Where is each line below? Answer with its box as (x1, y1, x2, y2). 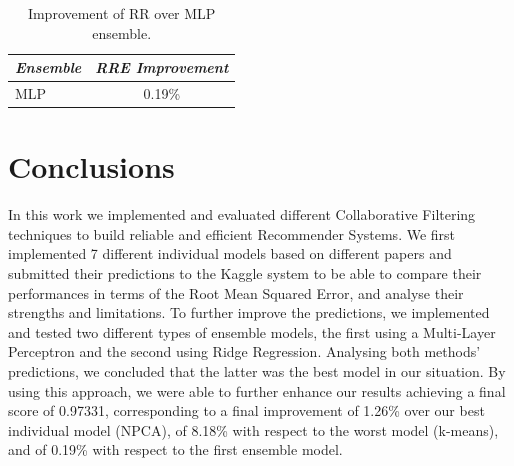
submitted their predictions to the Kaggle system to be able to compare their (8, 263, 482, 284)
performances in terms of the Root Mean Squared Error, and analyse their (8, 282, 464, 303)
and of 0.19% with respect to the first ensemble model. (8, 439, 343, 460)
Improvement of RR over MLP (27, 3, 216, 23)
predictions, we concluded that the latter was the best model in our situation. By (8, 361, 506, 381)
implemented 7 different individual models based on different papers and (8, 243, 452, 264)
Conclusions (8, 146, 175, 187)
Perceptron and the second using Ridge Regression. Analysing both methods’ (8, 341, 481, 362)
